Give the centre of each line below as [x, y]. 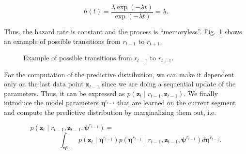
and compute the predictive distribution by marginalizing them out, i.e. [110, 112]
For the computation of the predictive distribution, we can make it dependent [119, 74]
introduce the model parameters [51, 103]
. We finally [201, 93]
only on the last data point [44, 84]
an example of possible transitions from [62, 41]
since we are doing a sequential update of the [169, 84]
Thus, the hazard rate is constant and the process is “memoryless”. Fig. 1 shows [123, 32]
